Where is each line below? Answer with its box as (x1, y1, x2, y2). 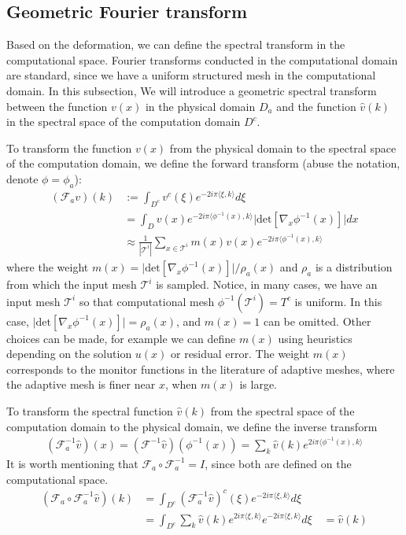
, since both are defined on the (205, 455, 352, 471)
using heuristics (278, 330, 352, 346)
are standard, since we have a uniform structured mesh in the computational (6, 67, 376, 83)
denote (6, 170, 39, 186)
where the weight (6, 259, 89, 275)
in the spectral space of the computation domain (6, 113, 241, 130)
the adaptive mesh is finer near (6, 376, 156, 393)
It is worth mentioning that (6, 455, 138, 471)
